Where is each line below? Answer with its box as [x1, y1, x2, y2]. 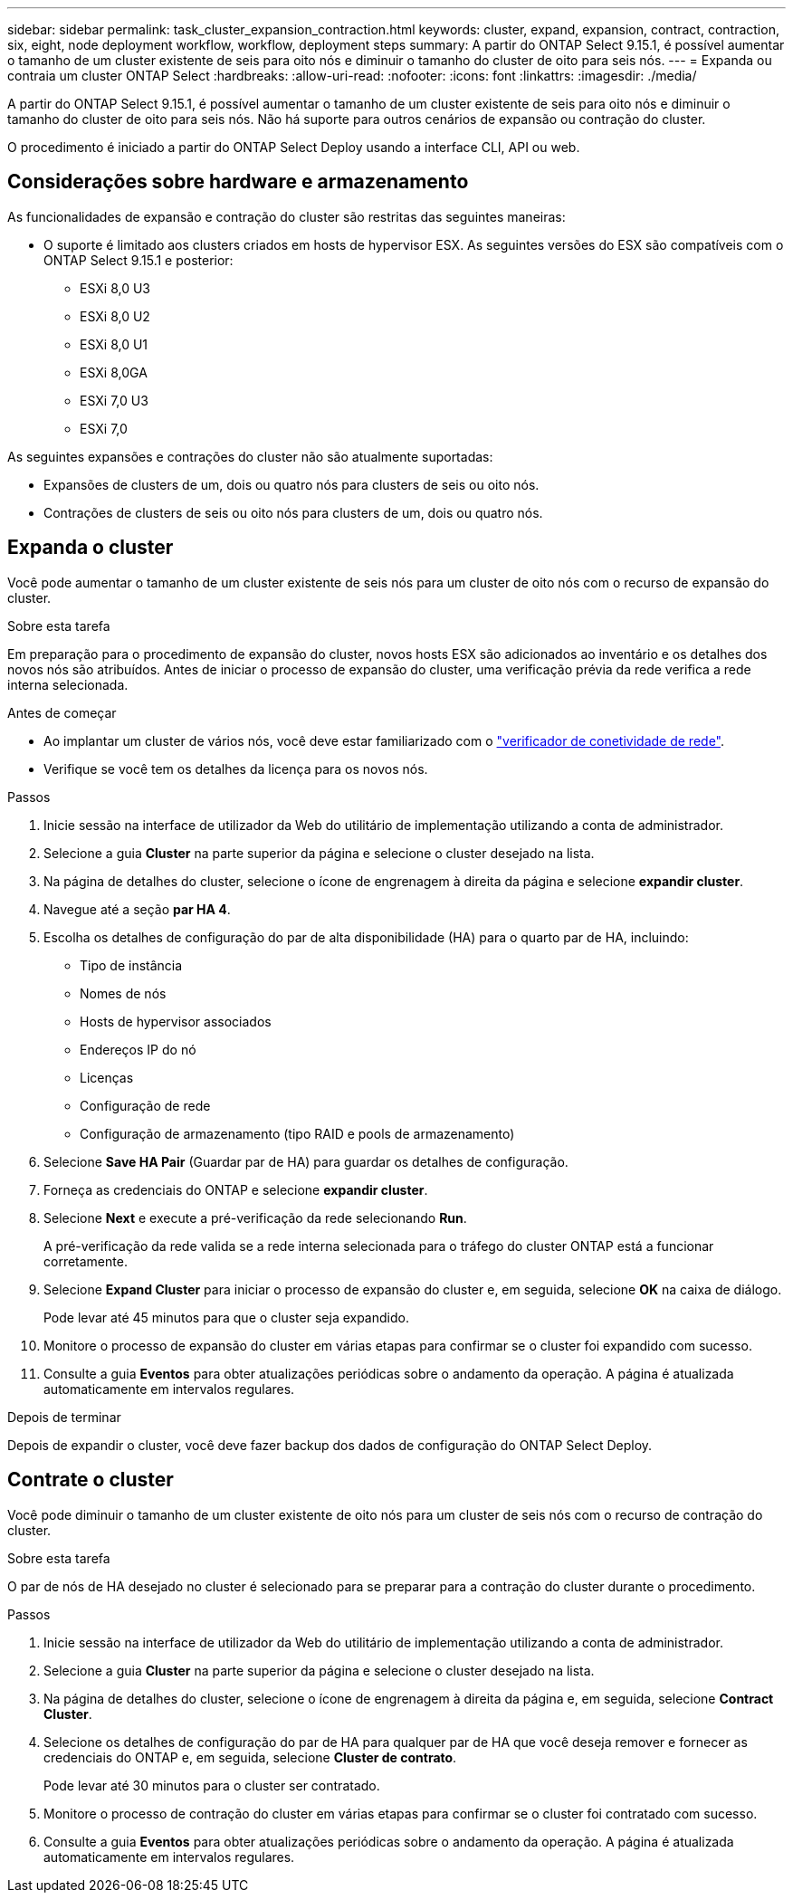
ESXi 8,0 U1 [80, 336, 148, 352]
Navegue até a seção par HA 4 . [43, 901, 231, 917]
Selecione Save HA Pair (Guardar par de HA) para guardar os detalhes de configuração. [43, 1153, 568, 1170]
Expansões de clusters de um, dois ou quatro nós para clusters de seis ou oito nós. [43, 476, 540, 492]
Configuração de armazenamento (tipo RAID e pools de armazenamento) [80, 1125, 515, 1141]
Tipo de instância [80, 957, 183, 973]
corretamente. [43, 1253, 128, 1269]
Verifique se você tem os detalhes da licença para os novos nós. [43, 760, 428, 777]
